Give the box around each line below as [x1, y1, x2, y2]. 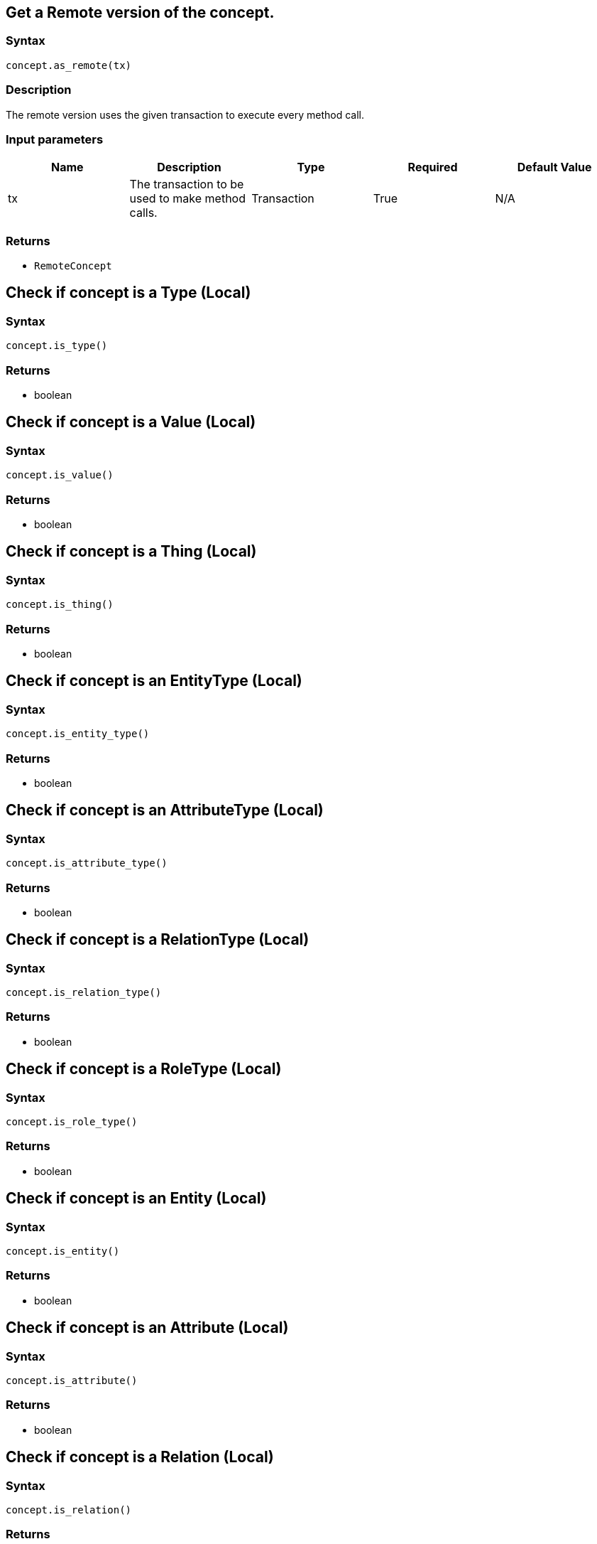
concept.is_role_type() [6, 1116, 138, 1128]
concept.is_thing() [6, 599, 114, 611]
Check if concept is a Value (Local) [6, 413, 256, 431]
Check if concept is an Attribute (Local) [6, 1319, 289, 1337]
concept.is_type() [6, 340, 108, 352]
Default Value [517, 160, 592, 175]
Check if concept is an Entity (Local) [6, 1189, 267, 1208]
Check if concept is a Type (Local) [6, 284, 251, 302]
